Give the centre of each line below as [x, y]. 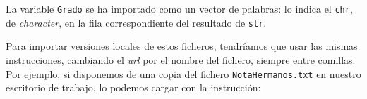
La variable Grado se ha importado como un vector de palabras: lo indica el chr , [179, 8]
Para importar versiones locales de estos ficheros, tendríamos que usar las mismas [182, 46]
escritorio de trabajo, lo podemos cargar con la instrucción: [133, 87]
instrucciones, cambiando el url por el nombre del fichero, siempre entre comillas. [181, 59]
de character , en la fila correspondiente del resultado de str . [136, 22]
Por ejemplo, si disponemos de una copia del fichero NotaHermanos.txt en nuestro [183, 73]
